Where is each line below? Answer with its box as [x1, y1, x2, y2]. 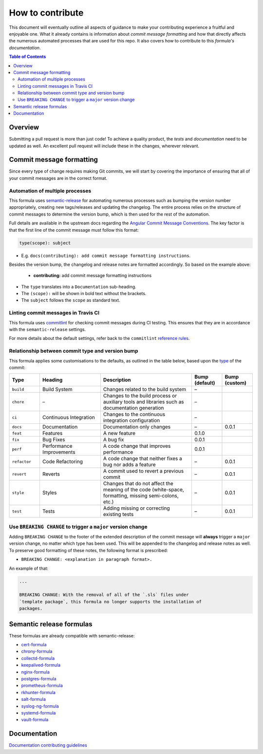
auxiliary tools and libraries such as [103, 398, 185, 405]
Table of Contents [9, 54, 46, 60]
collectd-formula [21, 655, 55, 661]
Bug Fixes [42, 437, 65, 443]
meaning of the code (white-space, [103, 486, 185, 493]
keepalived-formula [21, 662, 61, 668]
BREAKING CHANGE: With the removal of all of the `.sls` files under [19, 592, 189, 597]
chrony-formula [21, 649, 53, 655]
